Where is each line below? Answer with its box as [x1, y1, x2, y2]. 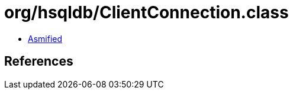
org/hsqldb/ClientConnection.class [4, 2, 289, 22]
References [4, 54, 73, 69]
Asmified [28, 33, 63, 44]
